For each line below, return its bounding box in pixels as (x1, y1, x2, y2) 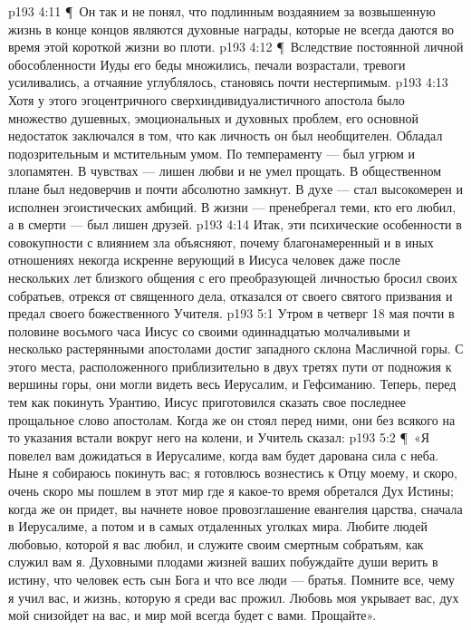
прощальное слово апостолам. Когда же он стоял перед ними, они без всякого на (8, 410, 456, 429)
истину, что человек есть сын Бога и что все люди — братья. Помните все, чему (8, 570, 456, 588)
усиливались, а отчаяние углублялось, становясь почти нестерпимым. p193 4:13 (8, 73, 448, 92)
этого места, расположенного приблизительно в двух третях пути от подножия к (8, 356, 452, 375)
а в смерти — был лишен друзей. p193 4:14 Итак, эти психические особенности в (8, 215, 462, 234)
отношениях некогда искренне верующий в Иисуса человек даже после (8, 250, 400, 269)
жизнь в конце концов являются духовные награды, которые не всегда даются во (8, 19, 455, 38)
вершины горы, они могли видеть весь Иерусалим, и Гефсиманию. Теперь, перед (8, 374, 457, 393)
